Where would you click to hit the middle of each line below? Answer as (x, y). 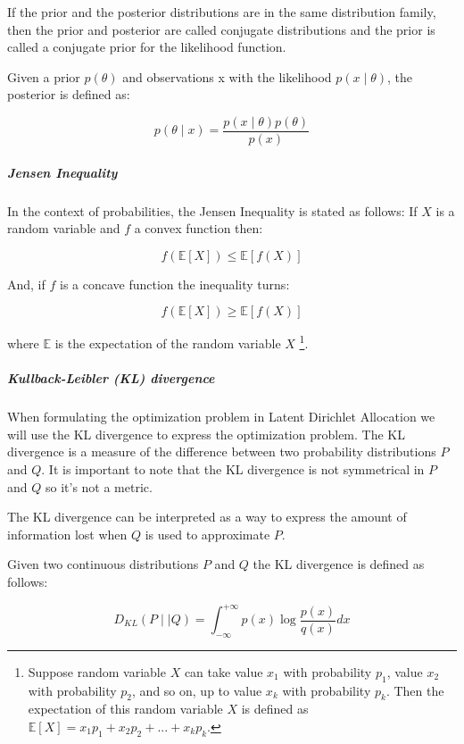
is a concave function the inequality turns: (175, 284)
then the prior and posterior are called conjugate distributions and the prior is (221, 29)
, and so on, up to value (197, 690)
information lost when (67, 534)
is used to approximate (207, 534)
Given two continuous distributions (103, 564)
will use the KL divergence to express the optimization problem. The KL (206, 434)
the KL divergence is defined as (339, 564)
